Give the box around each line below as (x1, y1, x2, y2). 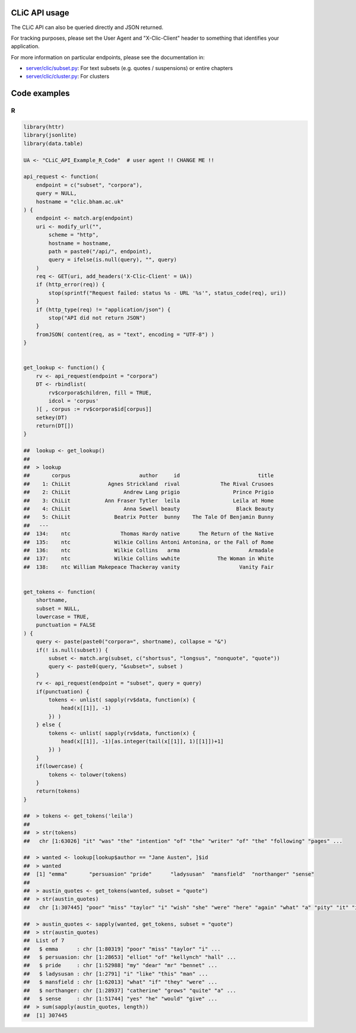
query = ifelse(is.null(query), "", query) (48, 256, 177, 263)
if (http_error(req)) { (36, 281, 105, 288)
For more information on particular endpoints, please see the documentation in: (11, 53, 205, 61)
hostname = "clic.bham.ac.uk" (36, 198, 124, 205)
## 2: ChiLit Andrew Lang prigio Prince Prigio (23, 489, 274, 495)
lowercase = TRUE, (36, 614, 90, 620)
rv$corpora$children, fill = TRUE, (48, 389, 152, 396)
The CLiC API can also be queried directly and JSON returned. (11, 24, 164, 31)
